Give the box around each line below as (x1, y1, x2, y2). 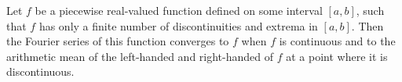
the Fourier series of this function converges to (6, 33, 229, 49)
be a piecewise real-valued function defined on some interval (35, 2, 323, 18)
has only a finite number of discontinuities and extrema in (38, 17, 318, 34)
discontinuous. (6, 63, 75, 80)
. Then (351, 17, 384, 34)
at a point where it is (286, 48, 388, 64)
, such (356, 2, 385, 18)
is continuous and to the (279, 33, 396, 49)
